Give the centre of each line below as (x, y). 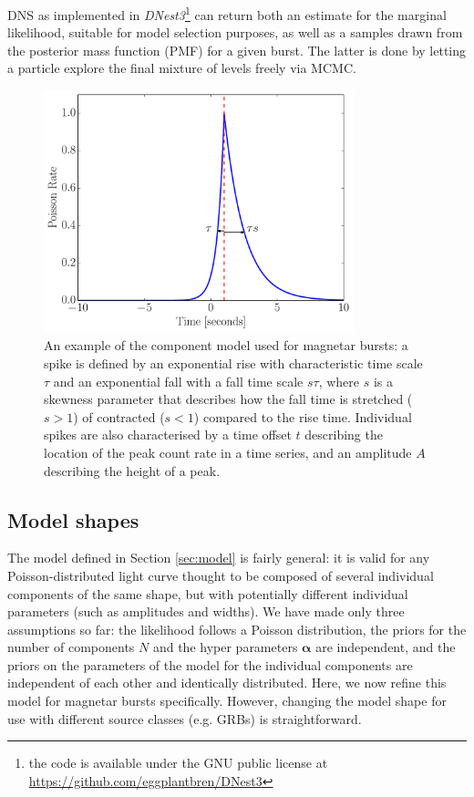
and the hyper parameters (225, 647)
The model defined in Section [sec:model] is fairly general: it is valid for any (219, 558)
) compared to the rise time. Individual (303, 416)
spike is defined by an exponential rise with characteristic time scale (233, 362)
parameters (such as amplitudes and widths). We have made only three (206, 611)
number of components (71, 647)
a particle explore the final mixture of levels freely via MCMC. (182, 68)
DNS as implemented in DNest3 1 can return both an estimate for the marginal (227, 13)
